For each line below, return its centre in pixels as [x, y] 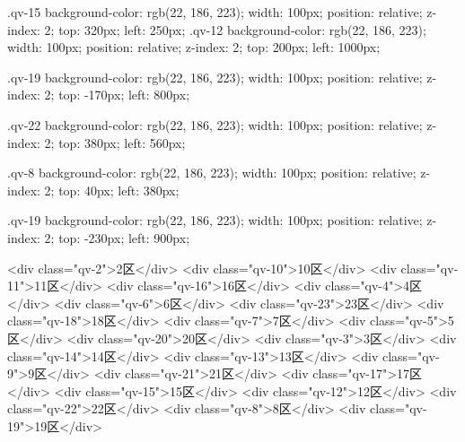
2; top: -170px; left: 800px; [117, 95]
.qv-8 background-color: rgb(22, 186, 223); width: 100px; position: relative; [212, 173]
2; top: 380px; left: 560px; [115, 142]
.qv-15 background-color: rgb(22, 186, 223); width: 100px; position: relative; [215, 12]
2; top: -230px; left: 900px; [117, 237]
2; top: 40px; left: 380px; [112, 190]
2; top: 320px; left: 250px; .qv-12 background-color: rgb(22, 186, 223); [235, 29]
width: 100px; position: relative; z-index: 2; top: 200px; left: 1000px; [194, 47]
